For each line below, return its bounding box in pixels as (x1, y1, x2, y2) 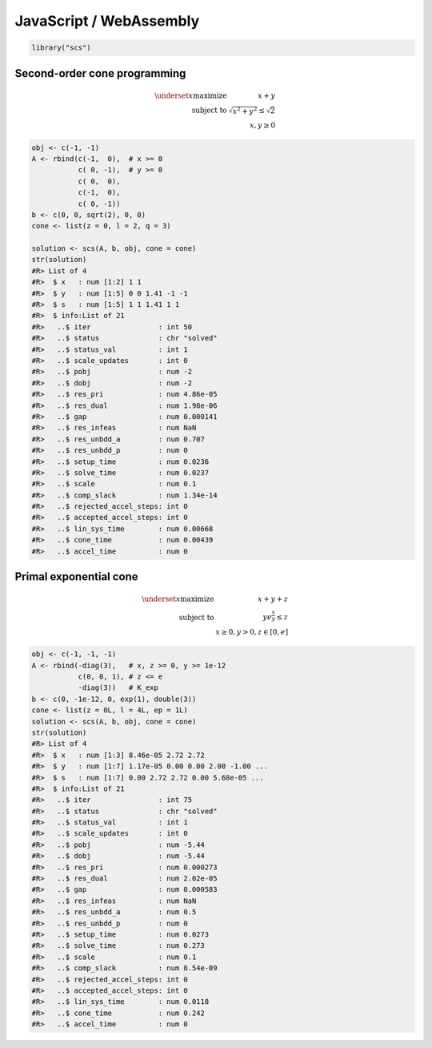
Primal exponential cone (14, 570, 139, 584)
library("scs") (31, 43, 91, 52)
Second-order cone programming (14, 67, 186, 80)
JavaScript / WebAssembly (14, 12, 200, 30)
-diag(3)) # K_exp (78, 683, 159, 692)
